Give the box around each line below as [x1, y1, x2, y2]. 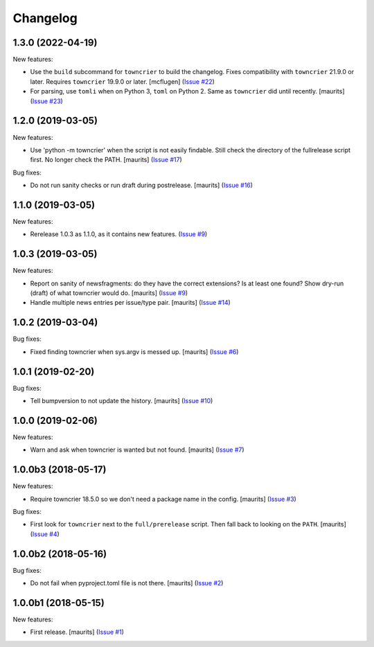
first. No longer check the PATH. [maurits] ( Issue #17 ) [30, 156, 183, 164]
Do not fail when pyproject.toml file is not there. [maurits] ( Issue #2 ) [30, 579, 224, 587]
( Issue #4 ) [30, 530, 60, 538]
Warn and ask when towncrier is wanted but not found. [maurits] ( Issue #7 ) [30, 445, 245, 454]
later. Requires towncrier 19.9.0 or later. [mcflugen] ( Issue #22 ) [30, 77, 215, 86]
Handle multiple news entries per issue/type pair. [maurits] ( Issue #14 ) [30, 299, 231, 307]
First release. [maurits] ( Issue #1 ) [30, 628, 124, 637]
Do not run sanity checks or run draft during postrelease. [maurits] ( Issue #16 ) [30, 181, 253, 190]
